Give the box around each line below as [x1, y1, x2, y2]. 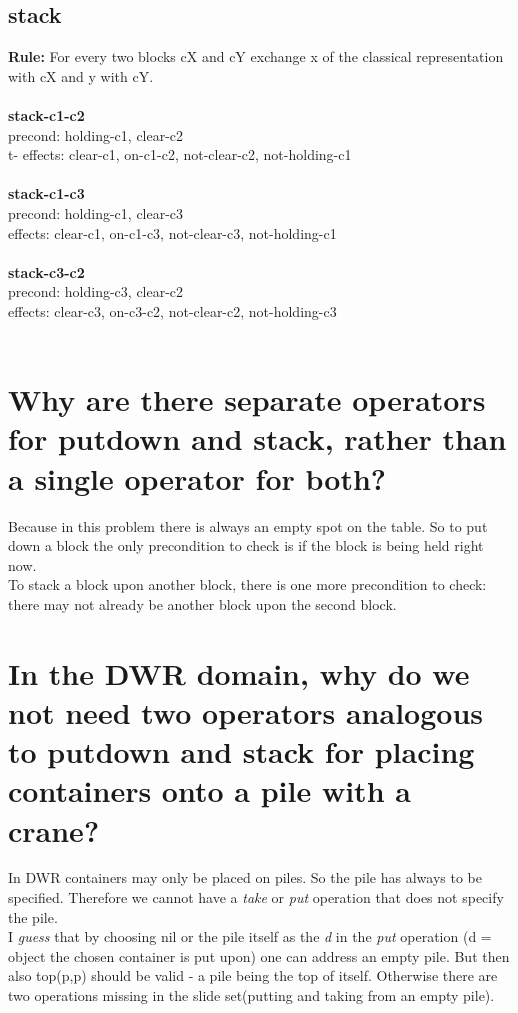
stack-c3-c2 [8, 261, 85, 282]
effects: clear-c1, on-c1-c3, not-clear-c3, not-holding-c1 [8, 222, 337, 243]
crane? [8, 809, 100, 850]
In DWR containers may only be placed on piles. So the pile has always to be [8, 867, 482, 888]
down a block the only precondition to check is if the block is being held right [8, 535, 484, 556]
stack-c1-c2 [8, 104, 85, 125]
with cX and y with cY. [8, 65, 154, 86]
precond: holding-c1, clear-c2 [8, 124, 184, 145]
